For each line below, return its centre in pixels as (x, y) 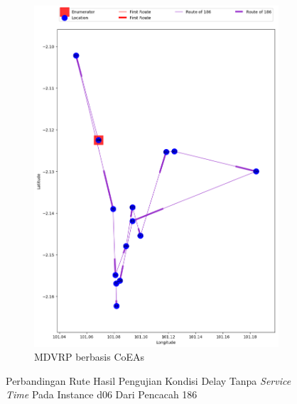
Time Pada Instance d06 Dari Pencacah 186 (102, 394)
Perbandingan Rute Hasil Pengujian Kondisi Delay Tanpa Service (148, 380)
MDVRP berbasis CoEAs (90, 357)
